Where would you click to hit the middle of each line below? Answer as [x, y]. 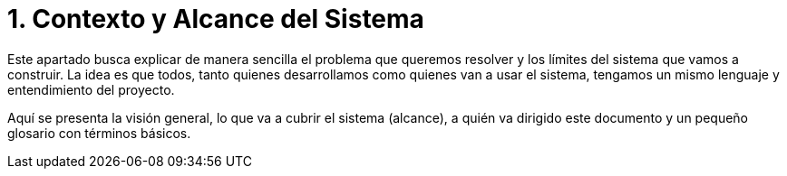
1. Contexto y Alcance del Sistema [216, 19]
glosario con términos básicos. [99, 133]
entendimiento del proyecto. [91, 89]
